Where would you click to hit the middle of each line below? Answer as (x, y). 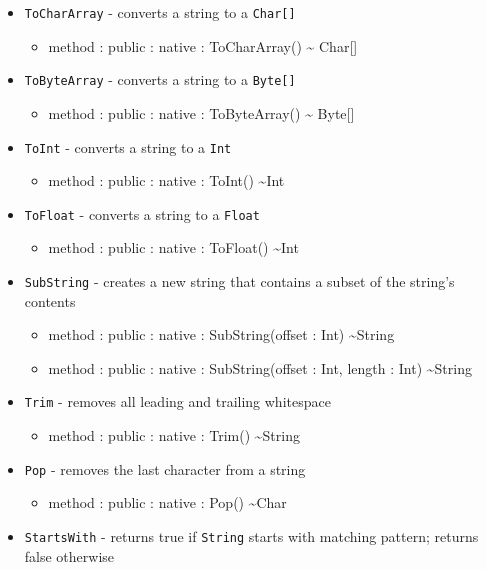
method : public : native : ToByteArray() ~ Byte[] (201, 112)
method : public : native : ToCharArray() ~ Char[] (203, 45)
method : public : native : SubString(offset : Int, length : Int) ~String (260, 367)
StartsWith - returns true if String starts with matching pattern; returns (251, 535)
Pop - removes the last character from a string (165, 468)
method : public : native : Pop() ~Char (167, 502)
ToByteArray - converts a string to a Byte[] (160, 79)
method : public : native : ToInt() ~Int (166, 180)
